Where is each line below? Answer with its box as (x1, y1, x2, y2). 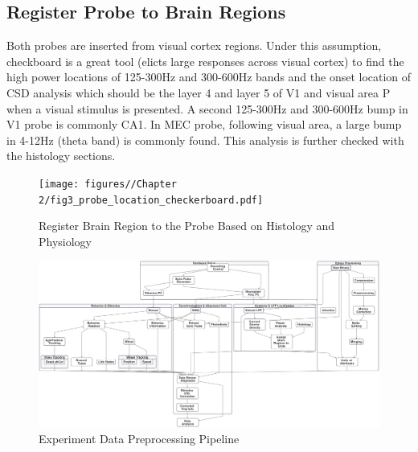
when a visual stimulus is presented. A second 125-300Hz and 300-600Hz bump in (6, 100, 408, 117)
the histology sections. (6, 147, 116, 164)
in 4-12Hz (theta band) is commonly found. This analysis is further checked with (6, 131, 404, 148)
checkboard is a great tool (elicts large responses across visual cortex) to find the (6, 52, 404, 69)
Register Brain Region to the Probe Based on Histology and (39, 217, 335, 234)
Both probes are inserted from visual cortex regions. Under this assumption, (6, 37, 382, 54)
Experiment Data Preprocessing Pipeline (39, 430, 240, 447)
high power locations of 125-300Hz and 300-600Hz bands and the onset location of (6, 68, 412, 85)
